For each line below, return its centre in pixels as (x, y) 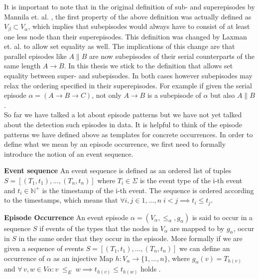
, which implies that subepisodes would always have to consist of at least (139, 26)
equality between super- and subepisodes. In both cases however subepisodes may (128, 76)
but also (223, 95)
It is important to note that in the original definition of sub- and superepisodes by (129, 6)
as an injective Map (83, 258)
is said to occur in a (222, 217)
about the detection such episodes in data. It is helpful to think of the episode (123, 124)
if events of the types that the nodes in (99, 228)
